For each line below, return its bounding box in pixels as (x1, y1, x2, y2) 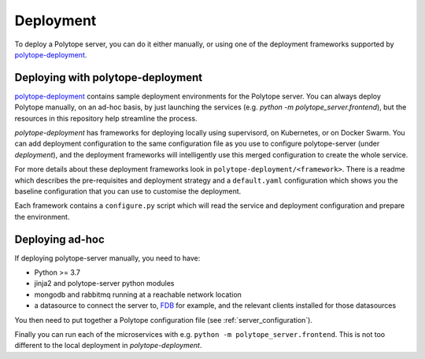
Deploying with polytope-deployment (14, 71, 203, 84)
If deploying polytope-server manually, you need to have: (14, 253, 201, 263)
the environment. (14, 212, 70, 221)
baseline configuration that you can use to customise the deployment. (14, 186, 242, 196)
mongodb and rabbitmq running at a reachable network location (34, 290, 242, 299)
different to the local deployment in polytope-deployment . (14, 341, 202, 350)
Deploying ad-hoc (14, 232, 105, 246)
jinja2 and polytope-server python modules (34, 279, 175, 288)
